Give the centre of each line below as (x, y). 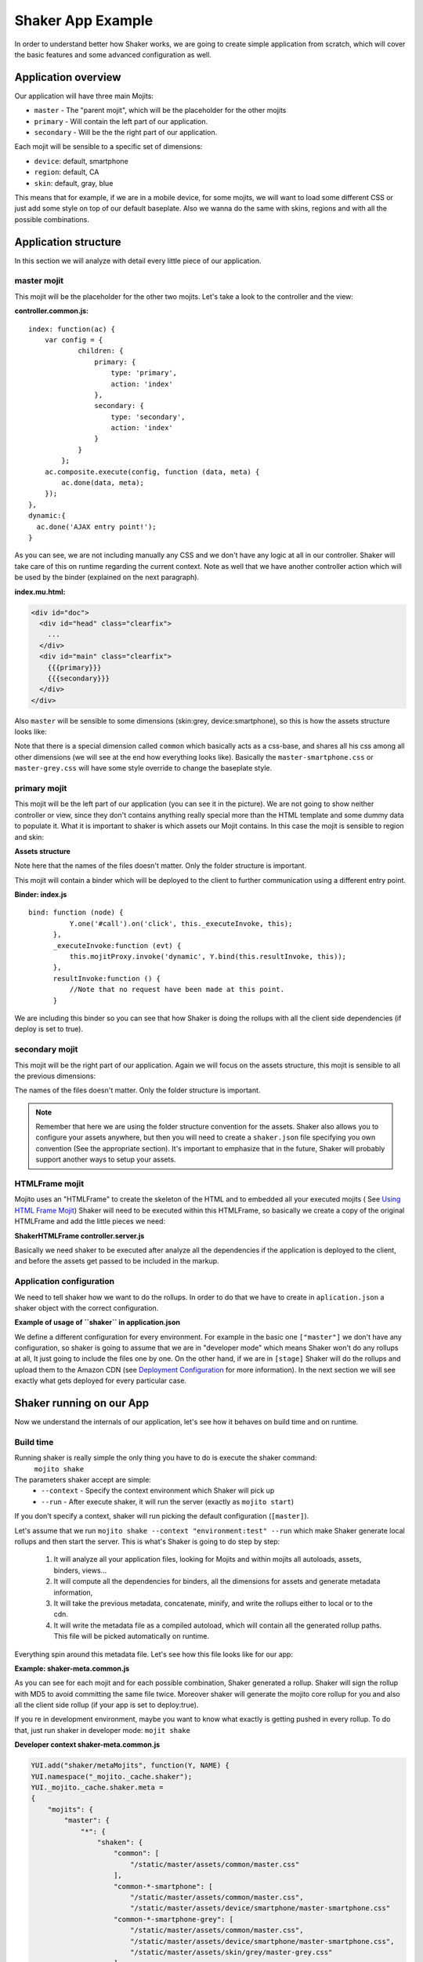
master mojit (39, 281)
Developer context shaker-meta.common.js (87, 1745)
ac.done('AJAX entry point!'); (96, 527)
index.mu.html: (40, 592)
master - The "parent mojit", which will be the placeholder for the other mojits (160, 111)
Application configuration (65, 1282)
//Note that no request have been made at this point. (177, 990)
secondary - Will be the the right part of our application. (126, 133)
